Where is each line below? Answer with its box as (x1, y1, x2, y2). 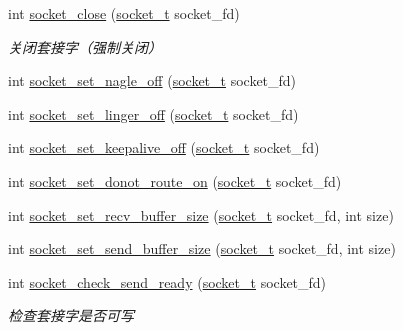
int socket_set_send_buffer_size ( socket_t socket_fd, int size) (8, 238, 396, 259)
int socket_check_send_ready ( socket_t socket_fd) (8, 271, 327, 292)
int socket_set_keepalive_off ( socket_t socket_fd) (8, 137, 320, 158)
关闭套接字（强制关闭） (8, 36, 162, 57)
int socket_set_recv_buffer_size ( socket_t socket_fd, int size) (8, 204, 394, 225)
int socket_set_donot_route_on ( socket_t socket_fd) (8, 170, 342, 191)
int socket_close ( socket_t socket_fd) (8, 3, 240, 23)
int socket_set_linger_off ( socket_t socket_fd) (8, 103, 299, 124)
